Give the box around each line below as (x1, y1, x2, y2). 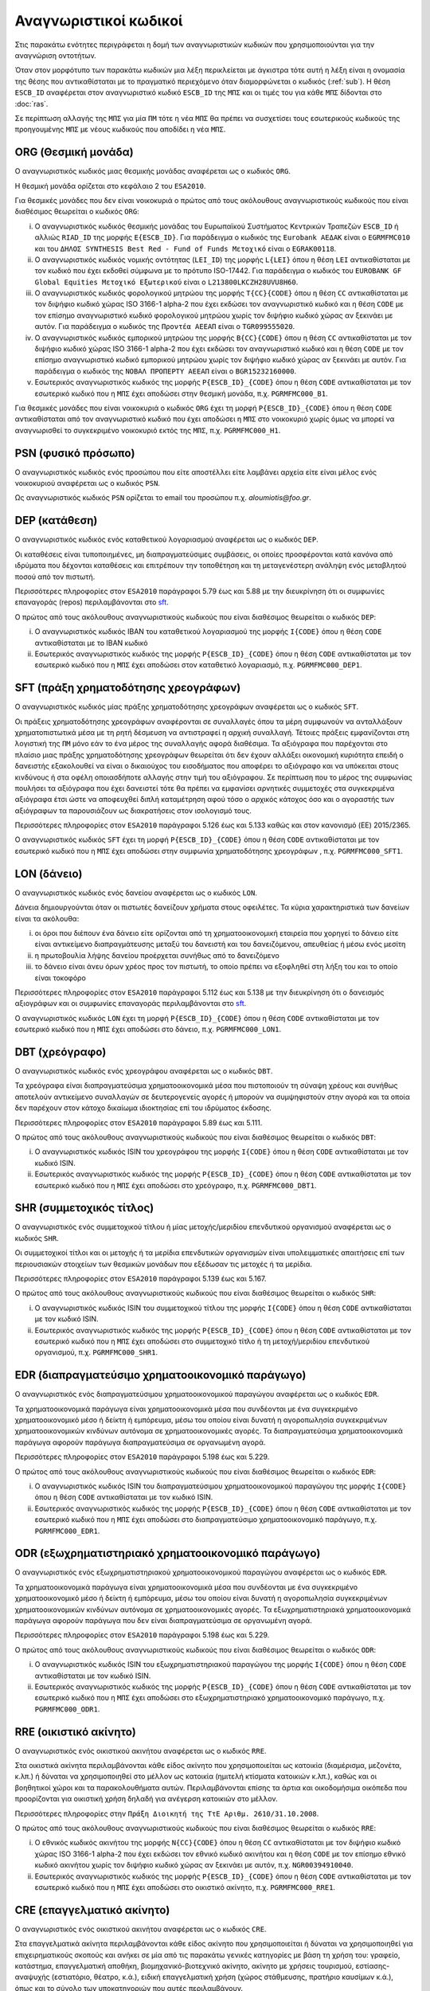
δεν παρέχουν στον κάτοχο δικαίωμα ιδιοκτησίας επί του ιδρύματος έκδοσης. (14, 1103, 272, 1113)
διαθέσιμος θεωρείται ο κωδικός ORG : (14, 207, 139, 217)
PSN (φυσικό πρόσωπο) (14, 446, 135, 460)
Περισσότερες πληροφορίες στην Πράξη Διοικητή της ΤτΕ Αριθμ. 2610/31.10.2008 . (14, 1809, 319, 1818)
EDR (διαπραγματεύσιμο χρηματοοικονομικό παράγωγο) (14, 1368, 307, 1382)
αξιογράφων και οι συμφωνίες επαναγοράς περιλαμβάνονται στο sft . (14, 999, 247, 1008)
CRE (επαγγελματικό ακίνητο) (14, 1903, 170, 1917)
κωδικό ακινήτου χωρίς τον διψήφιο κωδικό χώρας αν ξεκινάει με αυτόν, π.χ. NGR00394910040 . (34, 1860, 354, 1870)
